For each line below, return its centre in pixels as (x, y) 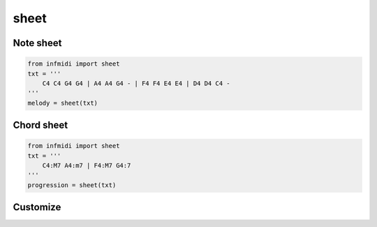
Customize (37, 207)
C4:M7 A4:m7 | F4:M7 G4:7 (87, 166)
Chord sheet (40, 125)
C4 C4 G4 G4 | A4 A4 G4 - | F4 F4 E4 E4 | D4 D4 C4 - (136, 83)
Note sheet (37, 43)
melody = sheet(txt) (62, 103)
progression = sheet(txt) (72, 185)
